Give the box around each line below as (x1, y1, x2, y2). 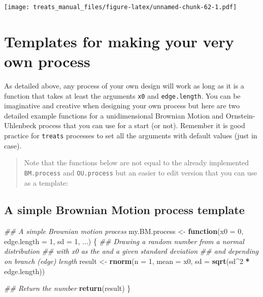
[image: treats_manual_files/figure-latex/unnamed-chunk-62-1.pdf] (4, 4, 237, 11)
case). (4, 140, 22, 151)
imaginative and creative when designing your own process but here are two (4, 100, 240, 111)
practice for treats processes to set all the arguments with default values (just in (4, 130, 257, 140)
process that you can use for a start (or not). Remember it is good (39, 120, 245, 131)
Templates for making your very (4, 31, 234, 51)
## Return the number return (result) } (4, 283, 131, 293)
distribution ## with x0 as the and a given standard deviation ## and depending (4, 246, 259, 256)
